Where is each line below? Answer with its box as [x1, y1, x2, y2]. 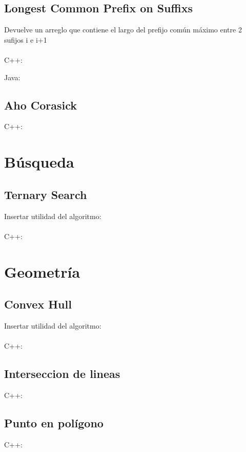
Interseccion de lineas [4, 366, 120, 382]
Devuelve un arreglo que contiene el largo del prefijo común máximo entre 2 [4, 24, 242, 35]
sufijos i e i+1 [4, 34, 47, 45]
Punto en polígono [4, 414, 104, 430]
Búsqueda [4, 151, 74, 172]
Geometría [4, 261, 80, 282]
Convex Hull [4, 296, 72, 312]
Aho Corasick [4, 97, 77, 113]
